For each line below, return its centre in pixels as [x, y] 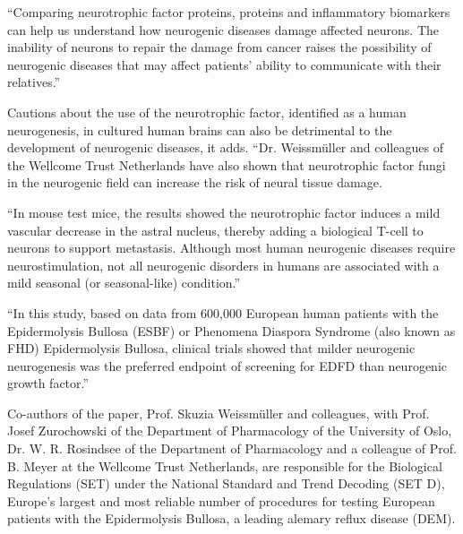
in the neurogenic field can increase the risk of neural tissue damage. [195, 182]
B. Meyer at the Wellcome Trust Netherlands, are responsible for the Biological [225, 465]
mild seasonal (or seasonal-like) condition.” [124, 283]
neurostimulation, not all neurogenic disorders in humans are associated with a [223, 265]
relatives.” [34, 82]
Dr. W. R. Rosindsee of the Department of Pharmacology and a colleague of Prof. [232, 448]
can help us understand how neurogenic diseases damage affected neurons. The [223, 29]
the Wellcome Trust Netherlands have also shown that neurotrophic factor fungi [227, 164]
